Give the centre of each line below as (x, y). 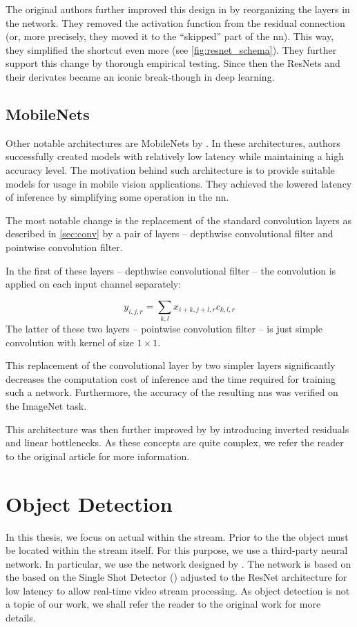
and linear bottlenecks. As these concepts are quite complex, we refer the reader (175, 442)
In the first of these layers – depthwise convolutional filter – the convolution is (171, 270)
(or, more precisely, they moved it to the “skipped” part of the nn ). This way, (170, 36)
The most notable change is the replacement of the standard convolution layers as (178, 220)
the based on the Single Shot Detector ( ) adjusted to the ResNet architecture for (176, 577)
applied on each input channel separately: (94, 284)
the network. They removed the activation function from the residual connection (175, 22)
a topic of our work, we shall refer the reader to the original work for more (163, 604)
